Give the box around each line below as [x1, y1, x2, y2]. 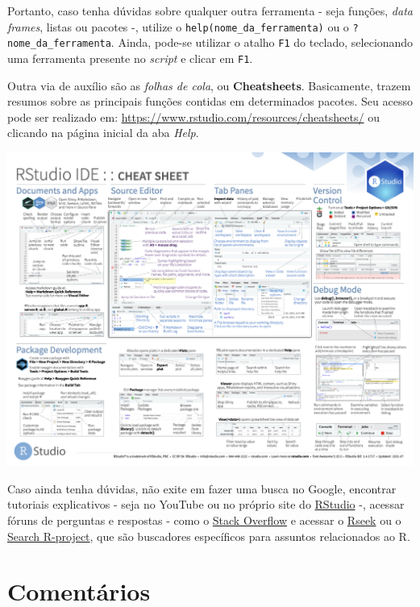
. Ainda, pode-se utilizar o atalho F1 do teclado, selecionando [110, 34, 414, 51]
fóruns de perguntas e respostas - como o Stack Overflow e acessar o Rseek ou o [7, 512, 401, 529]
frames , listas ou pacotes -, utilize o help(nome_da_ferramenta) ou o [7, 18, 349, 35]
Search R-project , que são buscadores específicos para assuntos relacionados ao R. [7, 527, 410, 544]
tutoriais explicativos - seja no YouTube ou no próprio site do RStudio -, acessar [7, 496, 405, 513]
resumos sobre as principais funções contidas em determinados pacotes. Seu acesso [7, 93, 413, 110]
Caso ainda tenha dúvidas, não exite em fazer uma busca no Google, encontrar [7, 480, 397, 497]
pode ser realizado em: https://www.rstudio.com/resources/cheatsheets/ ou [7, 108, 380, 125]
